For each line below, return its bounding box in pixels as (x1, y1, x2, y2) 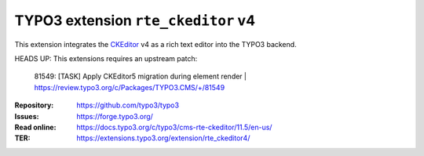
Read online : (14, 122, 57, 132)
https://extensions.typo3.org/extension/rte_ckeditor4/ (76, 133, 250, 143)
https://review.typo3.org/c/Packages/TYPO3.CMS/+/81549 (34, 82, 225, 92)
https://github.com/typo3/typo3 (76, 100, 180, 110)
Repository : (14, 100, 54, 110)
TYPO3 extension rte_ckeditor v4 (14, 12, 255, 29)
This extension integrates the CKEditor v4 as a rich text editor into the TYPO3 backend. (14, 39, 298, 49)
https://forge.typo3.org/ (76, 111, 153, 121)
